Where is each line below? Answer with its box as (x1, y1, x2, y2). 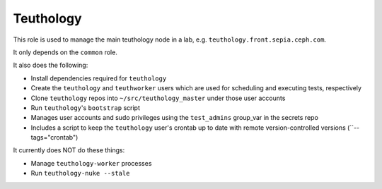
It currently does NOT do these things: (13, 146, 125, 154)
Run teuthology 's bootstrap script (30, 103, 141, 112)
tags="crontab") (30, 133, 79, 142)
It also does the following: (13, 61, 88, 70)
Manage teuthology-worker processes (30, 159, 152, 167)
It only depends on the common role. (13, 48, 118, 56)
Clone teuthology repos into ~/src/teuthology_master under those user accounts (30, 94, 286, 102)
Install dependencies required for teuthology (30, 74, 167, 83)
